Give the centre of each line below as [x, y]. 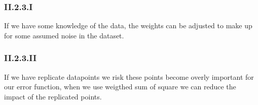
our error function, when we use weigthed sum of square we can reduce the [120, 87]
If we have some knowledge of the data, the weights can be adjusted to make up [128, 25]
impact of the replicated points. [53, 96]
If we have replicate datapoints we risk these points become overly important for [129, 76]
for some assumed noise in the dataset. [64, 35]
